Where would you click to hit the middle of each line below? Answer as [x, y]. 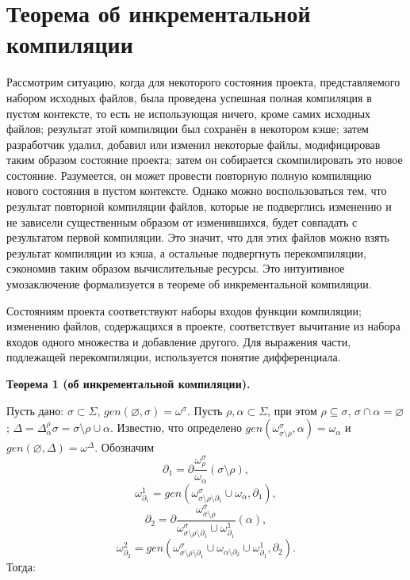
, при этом [292, 410]
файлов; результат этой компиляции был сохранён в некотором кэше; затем [188, 129]
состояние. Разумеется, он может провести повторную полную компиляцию [189, 175]
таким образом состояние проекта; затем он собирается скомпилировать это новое [205, 160]
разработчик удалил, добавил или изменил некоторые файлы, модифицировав [194, 144]
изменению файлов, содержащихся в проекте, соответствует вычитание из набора [203, 326]
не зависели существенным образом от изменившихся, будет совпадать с [182, 221]
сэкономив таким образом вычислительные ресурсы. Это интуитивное [176, 268]
